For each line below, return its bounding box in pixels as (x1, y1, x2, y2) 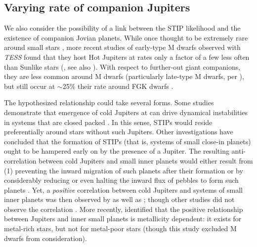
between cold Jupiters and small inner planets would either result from (39, 155, 253, 165)
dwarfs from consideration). (4, 233, 87, 243)
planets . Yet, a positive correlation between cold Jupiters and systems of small (4, 184, 243, 195)
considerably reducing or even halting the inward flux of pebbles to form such (4, 175, 239, 185)
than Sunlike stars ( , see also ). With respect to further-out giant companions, (4, 61, 241, 72)
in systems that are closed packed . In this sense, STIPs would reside (4, 117, 213, 127)
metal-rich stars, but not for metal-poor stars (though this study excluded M (4, 223, 237, 234)
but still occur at (4, 81, 55, 91)
